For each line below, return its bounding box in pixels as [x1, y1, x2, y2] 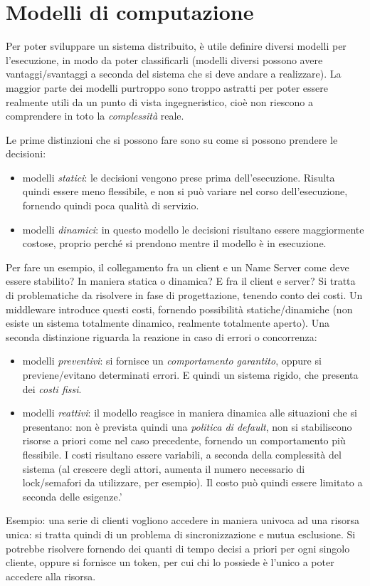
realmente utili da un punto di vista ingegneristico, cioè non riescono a [6, 94, 314, 109]
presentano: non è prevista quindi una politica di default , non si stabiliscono [22, 419, 352, 434]
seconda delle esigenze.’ [22, 488, 122, 503]
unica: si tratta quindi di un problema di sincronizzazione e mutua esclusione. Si [6, 526, 356, 541]
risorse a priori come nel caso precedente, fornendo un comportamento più [22, 433, 346, 448]
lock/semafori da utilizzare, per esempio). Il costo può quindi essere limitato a [22, 475, 363, 490]
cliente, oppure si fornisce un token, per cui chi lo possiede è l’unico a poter [6, 555, 334, 570]
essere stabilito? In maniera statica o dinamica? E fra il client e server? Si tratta [6, 273, 356, 288]
